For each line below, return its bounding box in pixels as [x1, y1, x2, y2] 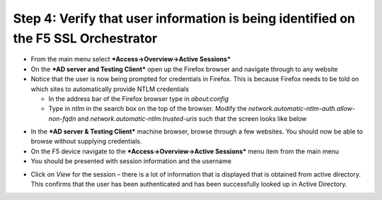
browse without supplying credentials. [30, 137, 142, 146]
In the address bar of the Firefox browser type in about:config [48, 94, 229, 102]
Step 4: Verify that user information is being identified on [13, 11, 356, 26]
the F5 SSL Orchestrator [13, 30, 158, 46]
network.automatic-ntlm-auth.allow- [248, 105, 356, 113]
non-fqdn [48, 114, 76, 123]
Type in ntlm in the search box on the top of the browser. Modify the [48, 105, 247, 113]
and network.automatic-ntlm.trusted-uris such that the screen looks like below [77, 114, 307, 123]
